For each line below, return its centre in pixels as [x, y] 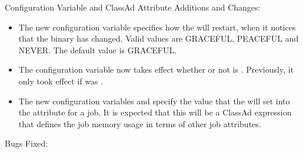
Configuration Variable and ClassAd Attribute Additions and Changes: [133, 7]
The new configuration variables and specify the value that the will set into [154, 101]
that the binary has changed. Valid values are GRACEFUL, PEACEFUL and [159, 38]
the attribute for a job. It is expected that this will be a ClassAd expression [155, 112]
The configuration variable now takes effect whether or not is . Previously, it [156, 69]
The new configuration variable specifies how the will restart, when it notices [157, 27]
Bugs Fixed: [26, 143]
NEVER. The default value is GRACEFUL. [98, 50]
